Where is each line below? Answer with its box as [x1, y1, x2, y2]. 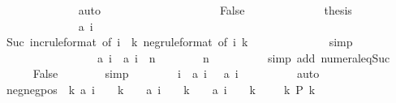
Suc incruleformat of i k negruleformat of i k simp [6, 33, 353, 50]
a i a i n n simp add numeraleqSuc [97, 49, 390, 66]
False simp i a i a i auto [32, 65, 320, 82]
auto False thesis [78, 2, 352, 18]
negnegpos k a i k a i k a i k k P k [6, 80, 316, 97]
